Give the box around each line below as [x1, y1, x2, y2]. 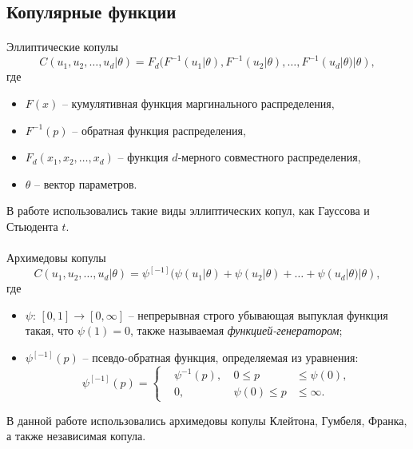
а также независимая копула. [6, 427, 146, 444]
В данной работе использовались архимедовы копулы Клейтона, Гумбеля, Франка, [6, 411, 407, 428]
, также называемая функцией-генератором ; [129, 322, 343, 339]
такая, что [25, 322, 74, 339]
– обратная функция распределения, [72, 121, 246, 138]
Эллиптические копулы [6, 38, 118, 55]
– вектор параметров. [34, 175, 137, 192]
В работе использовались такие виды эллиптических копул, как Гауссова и [6, 202, 370, 219]
